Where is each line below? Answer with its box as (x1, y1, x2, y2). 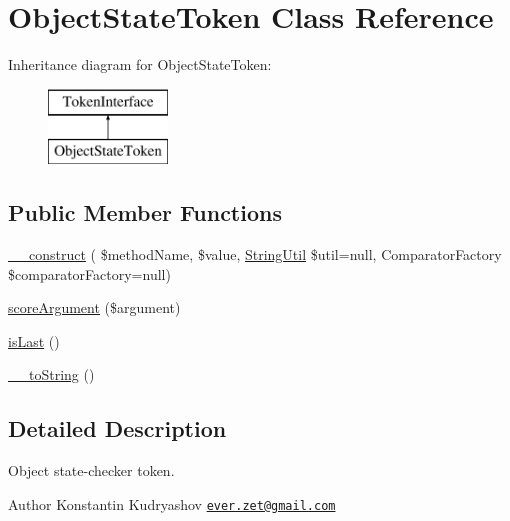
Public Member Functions (8, 197, 282, 228)
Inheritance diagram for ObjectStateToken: (8, 54, 272, 75)
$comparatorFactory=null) (8, 263, 171, 284)
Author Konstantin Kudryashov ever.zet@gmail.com (8, 493, 336, 514)
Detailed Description (8, 413, 227, 444)
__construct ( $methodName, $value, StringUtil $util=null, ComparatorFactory (8, 244, 502, 265)
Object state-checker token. (8, 460, 175, 481)
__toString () (8, 364, 95, 385)
